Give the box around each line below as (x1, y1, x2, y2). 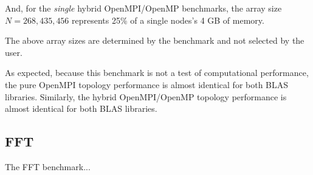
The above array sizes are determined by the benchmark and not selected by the (5, 34, 304, 47)
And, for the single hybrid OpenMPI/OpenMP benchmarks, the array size (5, 2, 282, 14)
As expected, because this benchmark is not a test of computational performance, (5, 66, 309, 79)
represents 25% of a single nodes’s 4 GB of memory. (72, 13, 264, 26)
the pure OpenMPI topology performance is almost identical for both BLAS (5, 78, 289, 91)
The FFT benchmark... (5, 160, 91, 173)
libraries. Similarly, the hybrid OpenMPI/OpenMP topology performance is (5, 90, 287, 103)
